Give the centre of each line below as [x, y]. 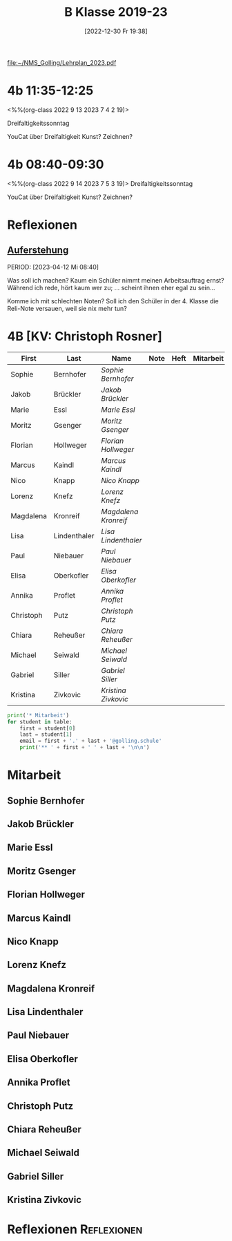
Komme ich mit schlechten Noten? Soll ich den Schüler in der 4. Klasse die [113, 301]
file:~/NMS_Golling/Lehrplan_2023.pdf [62, 62]
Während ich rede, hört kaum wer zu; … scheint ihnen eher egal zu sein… [111, 287]
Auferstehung [38, 250]
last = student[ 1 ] [46, 735]
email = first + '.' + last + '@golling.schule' [91, 741]
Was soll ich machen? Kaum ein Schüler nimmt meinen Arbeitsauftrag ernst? [116, 280]
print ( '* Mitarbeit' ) [38, 715]
